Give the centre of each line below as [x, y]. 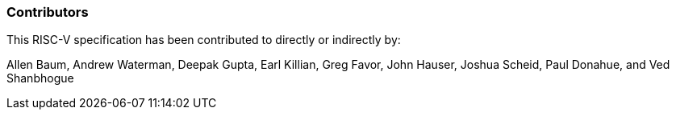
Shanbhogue [40, 78]
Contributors [48, 12]
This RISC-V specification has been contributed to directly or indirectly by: [204, 40]
